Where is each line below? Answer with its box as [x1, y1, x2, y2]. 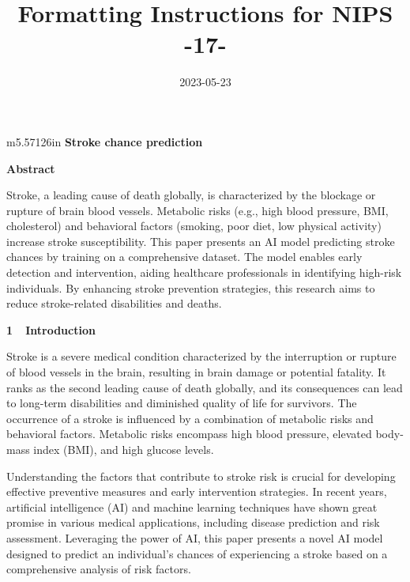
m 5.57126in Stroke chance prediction [6, 133, 203, 149]
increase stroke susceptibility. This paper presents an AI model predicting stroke [6, 232, 395, 249]
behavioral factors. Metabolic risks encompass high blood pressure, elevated [6, 425, 372, 442]
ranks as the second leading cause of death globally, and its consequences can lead [6, 379, 403, 395]
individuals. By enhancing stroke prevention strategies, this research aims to [6, 279, 375, 296]
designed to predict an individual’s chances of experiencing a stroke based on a [6, 545, 388, 561]
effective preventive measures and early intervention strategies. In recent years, [6, 483, 387, 500]
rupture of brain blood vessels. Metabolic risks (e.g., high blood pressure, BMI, [6, 202, 389, 218]
